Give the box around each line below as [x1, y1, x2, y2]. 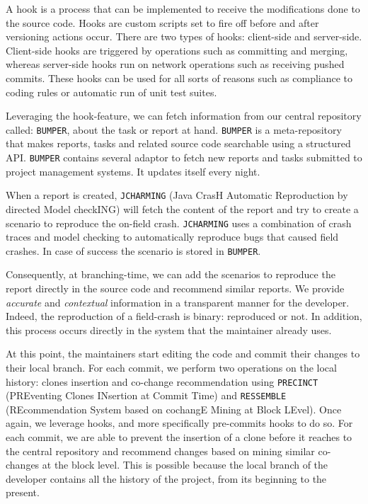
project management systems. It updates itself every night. [6, 164, 260, 178]
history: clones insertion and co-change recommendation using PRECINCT [6, 374, 318, 389]
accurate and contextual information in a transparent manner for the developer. [6, 294, 350, 309]
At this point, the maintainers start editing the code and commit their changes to [6, 346, 360, 361]
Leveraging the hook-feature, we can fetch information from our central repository [6, 108, 362, 123]
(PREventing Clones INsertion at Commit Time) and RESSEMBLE [6, 388, 287, 403]
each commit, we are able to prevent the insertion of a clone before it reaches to [6, 430, 352, 445]
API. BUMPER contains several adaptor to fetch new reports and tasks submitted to [6, 150, 362, 164]
